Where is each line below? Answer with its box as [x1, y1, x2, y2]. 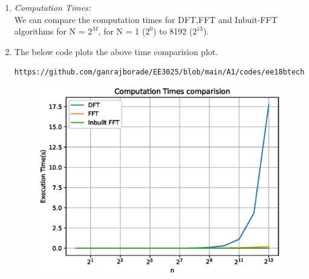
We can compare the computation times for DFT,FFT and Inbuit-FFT [14, 13, 278, 25]
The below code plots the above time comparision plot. [14, 45, 218, 57]
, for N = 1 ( [98, 25, 146, 38]
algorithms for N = [14, 25, 85, 38]
